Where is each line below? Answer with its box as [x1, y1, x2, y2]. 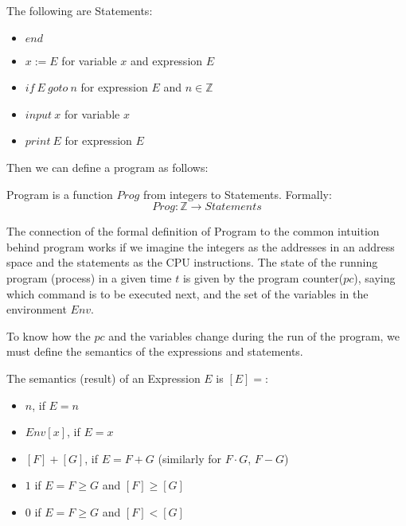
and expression [131, 52, 203, 68]
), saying [353, 269, 396, 286]
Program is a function [6, 185, 113, 202]
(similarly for [158, 450, 221, 466]
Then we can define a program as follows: [6, 158, 209, 175]
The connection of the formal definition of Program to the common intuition [6, 223, 380, 240]
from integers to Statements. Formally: [142, 185, 332, 202]
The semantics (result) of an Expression [6, 369, 201, 386]
